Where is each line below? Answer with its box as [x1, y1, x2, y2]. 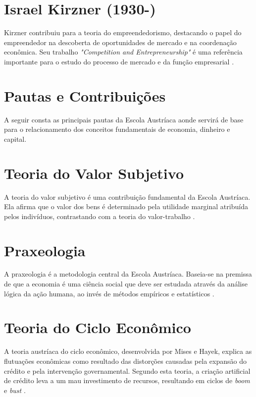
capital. [4, 133, 27, 144]
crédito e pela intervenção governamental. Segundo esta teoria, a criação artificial [4, 365, 251, 376]
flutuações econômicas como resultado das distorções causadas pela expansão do [4, 355, 247, 366]
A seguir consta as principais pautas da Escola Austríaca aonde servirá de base [4, 114, 244, 124]
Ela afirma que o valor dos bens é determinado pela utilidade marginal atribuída [4, 201, 248, 212]
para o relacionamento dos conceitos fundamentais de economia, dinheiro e [4, 124, 230, 134]
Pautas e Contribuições [4, 85, 166, 106]
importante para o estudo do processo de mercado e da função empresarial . [4, 56, 234, 66]
